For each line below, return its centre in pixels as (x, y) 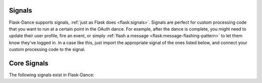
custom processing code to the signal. (47, 50)
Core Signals (29, 63)
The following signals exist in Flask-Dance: (52, 75)
